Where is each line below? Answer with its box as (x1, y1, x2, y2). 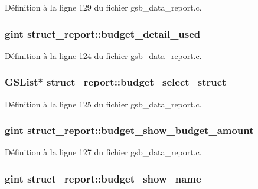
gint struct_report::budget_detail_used (5, 26, 201, 41)
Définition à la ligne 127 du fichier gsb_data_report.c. (5, 146, 202, 158)
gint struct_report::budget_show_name (5, 171, 201, 185)
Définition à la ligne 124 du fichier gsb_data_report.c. (5, 49, 202, 61)
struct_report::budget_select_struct (46, 74, 227, 89)
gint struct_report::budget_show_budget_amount (5, 123, 254, 138)
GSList (5, 74, 38, 89)
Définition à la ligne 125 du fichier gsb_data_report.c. (5, 97, 202, 110)
